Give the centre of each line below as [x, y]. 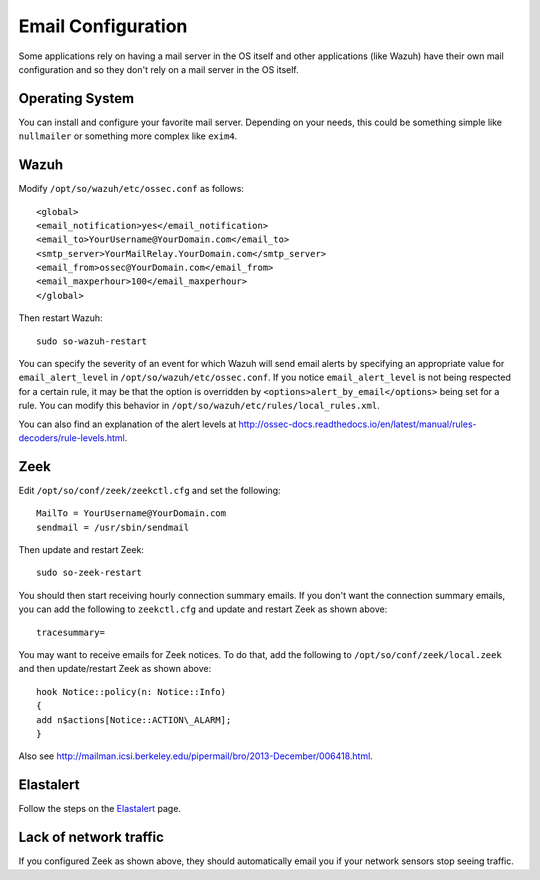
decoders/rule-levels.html [71, 438]
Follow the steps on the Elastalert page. [100, 809]
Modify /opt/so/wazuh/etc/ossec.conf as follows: [131, 189]
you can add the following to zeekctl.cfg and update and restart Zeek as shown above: [203, 609]
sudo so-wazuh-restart [92, 341]
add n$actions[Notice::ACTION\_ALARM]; [134, 719]
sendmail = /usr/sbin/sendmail [113, 527]
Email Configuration [103, 26]
